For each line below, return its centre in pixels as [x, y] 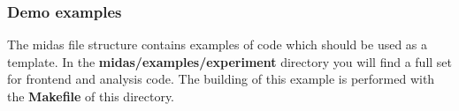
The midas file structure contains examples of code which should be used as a [218, 44]
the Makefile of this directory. [91, 96]
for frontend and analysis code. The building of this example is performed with [221, 79]
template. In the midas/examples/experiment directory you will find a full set [230, 61]
